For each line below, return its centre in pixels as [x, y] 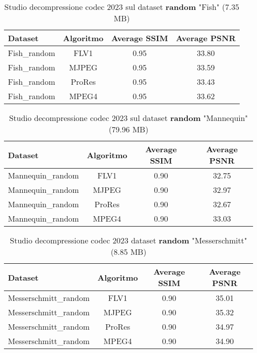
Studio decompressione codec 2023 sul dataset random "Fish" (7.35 [122, 7]
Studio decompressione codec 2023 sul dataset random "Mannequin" [128, 118]
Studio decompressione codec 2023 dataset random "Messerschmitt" [128, 240]
